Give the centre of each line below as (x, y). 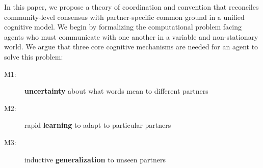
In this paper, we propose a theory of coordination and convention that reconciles (131, 7)
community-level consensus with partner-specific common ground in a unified (124, 17)
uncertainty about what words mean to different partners (116, 91)
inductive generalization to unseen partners (95, 159)
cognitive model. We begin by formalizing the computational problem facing (123, 27)
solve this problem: (34, 56)
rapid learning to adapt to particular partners (98, 125)
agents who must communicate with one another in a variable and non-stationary (131, 36)
